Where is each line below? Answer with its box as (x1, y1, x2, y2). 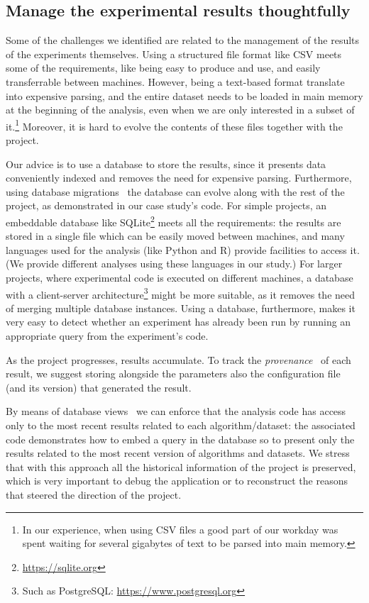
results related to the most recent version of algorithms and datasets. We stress (6, 446, 350, 460)
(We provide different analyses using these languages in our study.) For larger (6, 256, 343, 271)
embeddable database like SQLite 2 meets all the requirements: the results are (6, 212, 341, 229)
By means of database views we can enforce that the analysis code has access (6, 404, 346, 419)
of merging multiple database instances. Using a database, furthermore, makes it (6, 300, 356, 315)
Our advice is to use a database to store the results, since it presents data (6, 156, 326, 171)
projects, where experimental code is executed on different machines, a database (6, 270, 353, 285)
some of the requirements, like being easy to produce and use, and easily (6, 60, 321, 75)
